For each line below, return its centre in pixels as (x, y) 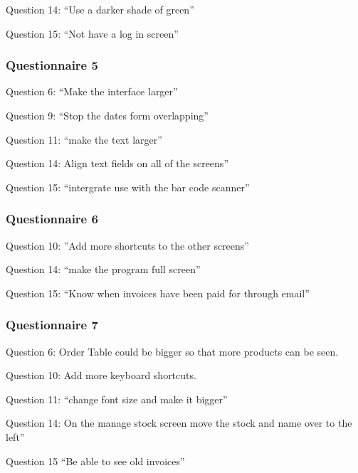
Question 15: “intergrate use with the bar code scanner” (128, 187)
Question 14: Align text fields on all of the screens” (117, 163)
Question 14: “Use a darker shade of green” (100, 9)
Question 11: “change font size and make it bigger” (117, 399)
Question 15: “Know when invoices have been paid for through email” (158, 293)
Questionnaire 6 (52, 219)
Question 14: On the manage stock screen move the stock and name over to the (179, 423)
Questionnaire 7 (52, 325)
